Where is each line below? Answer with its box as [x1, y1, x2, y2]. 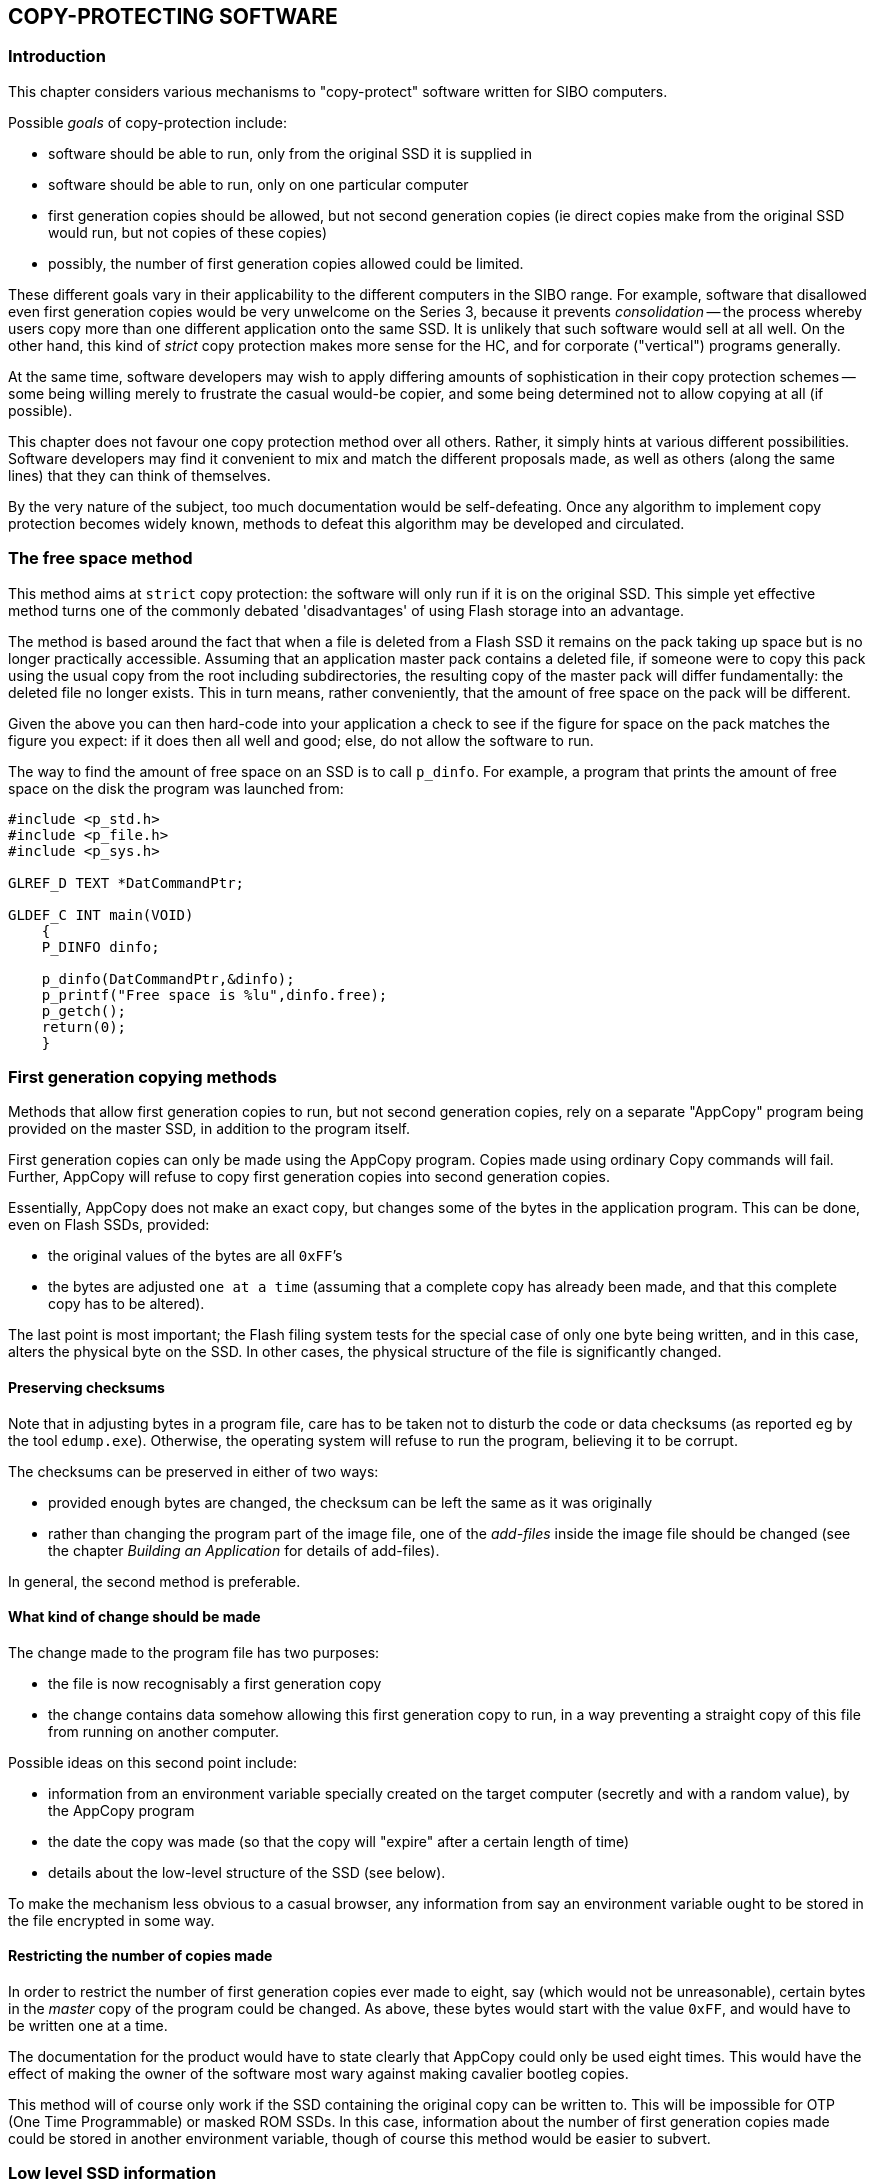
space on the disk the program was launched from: [8, 779, 344, 797]
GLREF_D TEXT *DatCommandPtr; [8, 874, 245, 891]
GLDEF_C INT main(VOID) [8, 906, 194, 923]
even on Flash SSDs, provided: [8, 1216, 210, 1234]
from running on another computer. [48, 1722, 279, 1740]
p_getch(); [41, 1002, 127, 1019]
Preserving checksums [8, 1378, 165, 1396]
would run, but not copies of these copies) [48, 223, 328, 241]
